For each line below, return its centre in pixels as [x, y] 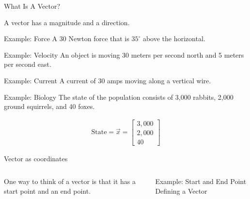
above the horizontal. [174, 38]
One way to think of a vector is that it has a [70, 181]
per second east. [28, 64]
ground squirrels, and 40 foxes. [49, 106]
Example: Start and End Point [201, 181]
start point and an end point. [47, 191]
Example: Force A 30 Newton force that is [67, 38]
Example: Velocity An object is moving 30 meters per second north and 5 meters [124, 54]
